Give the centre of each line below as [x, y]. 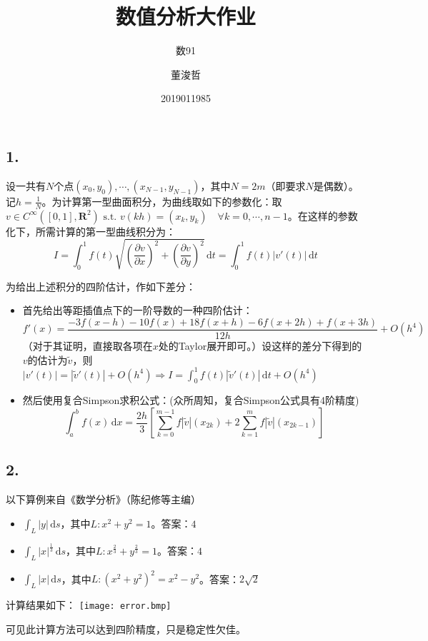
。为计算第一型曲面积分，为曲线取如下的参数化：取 [162, 201]
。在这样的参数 [323, 215]
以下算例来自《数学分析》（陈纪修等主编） [103, 499]
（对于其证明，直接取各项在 [88, 345]
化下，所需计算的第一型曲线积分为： [91, 231]
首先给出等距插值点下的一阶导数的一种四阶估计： [138, 310]
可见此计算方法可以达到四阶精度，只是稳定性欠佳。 [126, 629]
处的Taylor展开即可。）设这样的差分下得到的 [260, 345]
